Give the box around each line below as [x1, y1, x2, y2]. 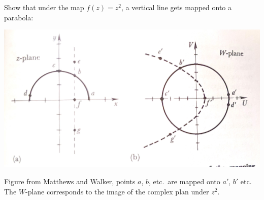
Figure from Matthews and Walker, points [4, 176, 136, 186]
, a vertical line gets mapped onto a [121, 2, 232, 12]
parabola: [4, 12, 34, 22]
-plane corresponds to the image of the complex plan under [25, 186, 209, 196]
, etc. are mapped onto [148, 176, 220, 186]
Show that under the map [4, 2, 84, 12]
